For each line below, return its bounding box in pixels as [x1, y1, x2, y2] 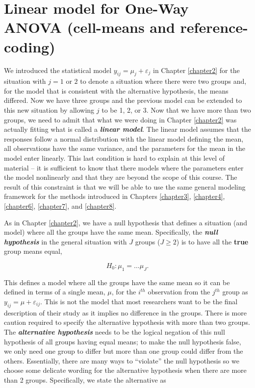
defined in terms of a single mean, [4, 287, 105, 297]
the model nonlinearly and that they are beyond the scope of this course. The [4, 172, 237, 182]
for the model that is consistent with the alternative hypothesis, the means [4, 85, 229, 96]
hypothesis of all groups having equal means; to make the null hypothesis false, [4, 336, 241, 346]
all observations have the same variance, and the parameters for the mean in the [4, 143, 246, 153]
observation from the [148, 287, 210, 297]
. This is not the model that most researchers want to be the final [40, 296, 238, 306]
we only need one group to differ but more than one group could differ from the [4, 346, 243, 356]
